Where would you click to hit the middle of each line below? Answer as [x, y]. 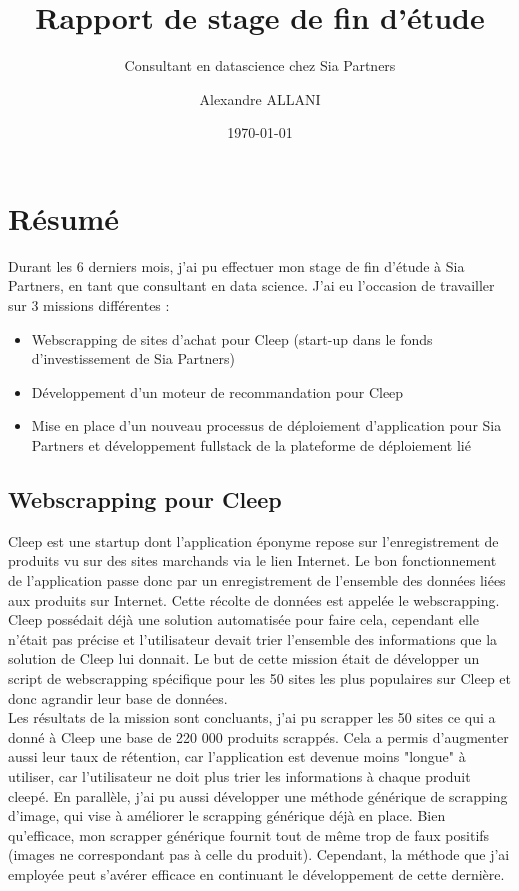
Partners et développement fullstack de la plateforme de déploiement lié [251, 445]
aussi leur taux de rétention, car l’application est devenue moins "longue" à [237, 756]
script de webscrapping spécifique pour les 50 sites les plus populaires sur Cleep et [259, 677]
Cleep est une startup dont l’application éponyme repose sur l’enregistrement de [253, 540]
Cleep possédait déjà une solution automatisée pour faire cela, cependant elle [243, 619]
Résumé [64, 217]
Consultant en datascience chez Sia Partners [260, 65]
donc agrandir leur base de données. [118, 697]
